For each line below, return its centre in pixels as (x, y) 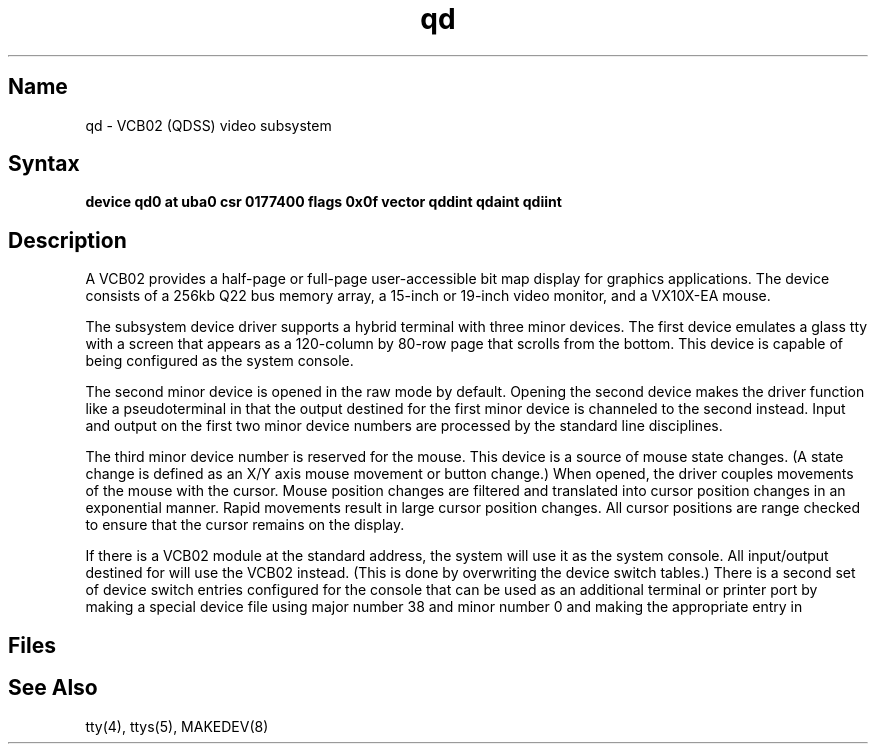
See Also (53, 688)
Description (67, 240)
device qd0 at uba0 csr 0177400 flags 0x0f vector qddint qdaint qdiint (323, 202)
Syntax (44, 164)
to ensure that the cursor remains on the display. (245, 525)
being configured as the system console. (219, 361)
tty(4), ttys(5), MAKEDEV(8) (177, 726)
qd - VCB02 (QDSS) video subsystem (208, 125)
